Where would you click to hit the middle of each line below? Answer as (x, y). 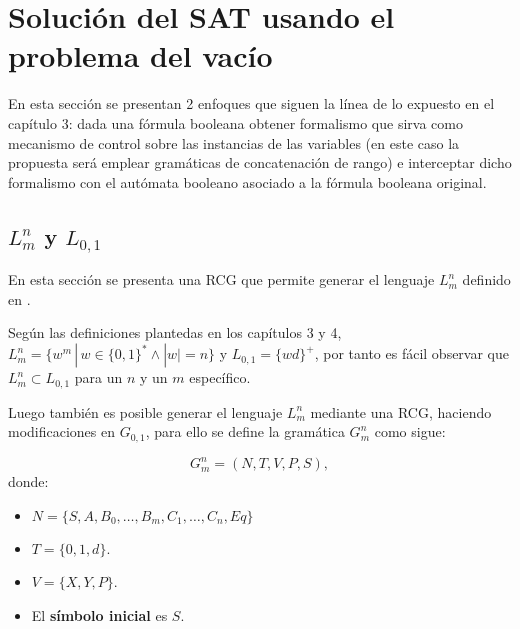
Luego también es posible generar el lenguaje (145, 411)
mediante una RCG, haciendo (401, 411)
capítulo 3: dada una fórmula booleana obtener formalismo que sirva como (235, 122)
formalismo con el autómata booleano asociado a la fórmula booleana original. (247, 181)
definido (486, 279)
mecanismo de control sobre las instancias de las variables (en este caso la (234, 142)
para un (98, 377)
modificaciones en (62, 431)
